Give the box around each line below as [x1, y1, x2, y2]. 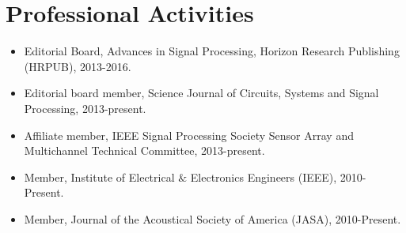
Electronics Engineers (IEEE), [190, 168, 337, 185]
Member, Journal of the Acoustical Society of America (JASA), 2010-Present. [24, 210, 401, 227]
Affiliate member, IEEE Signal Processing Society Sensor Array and [24, 126, 354, 143]
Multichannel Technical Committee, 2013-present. [24, 142, 265, 159]
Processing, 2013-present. [24, 100, 146, 116]
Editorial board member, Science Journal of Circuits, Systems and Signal [24, 85, 379, 101]
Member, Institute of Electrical [24, 168, 175, 185]
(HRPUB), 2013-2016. [24, 58, 131, 74]
